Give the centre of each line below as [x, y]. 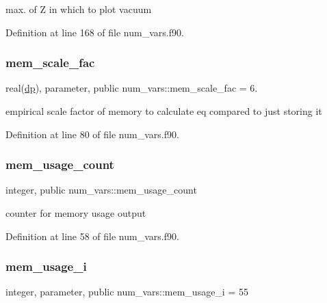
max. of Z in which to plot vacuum [79, 9]
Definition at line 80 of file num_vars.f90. [92, 134]
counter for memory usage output [76, 213]
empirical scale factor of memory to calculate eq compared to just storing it [164, 111]
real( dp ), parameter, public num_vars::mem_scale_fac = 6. [132, 88]
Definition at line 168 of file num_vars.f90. [95, 32]
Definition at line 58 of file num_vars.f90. [92, 236]
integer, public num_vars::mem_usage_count [101, 190]
